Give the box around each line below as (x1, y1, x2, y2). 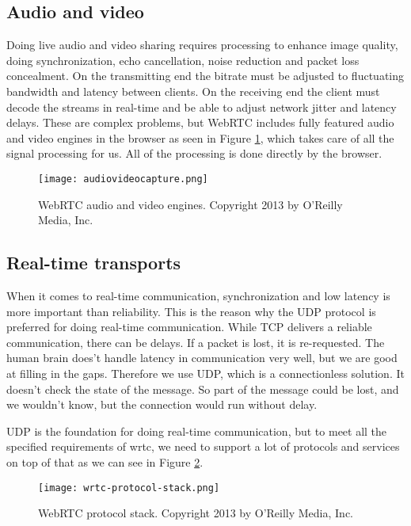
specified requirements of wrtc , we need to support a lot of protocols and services (6, 438, 400, 455)
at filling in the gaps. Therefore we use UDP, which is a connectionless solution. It (6, 364, 405, 381)
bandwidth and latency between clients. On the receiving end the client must (6, 82, 380, 99)
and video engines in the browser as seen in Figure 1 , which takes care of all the (6, 129, 394, 146)
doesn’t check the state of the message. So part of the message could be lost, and (6, 380, 399, 397)
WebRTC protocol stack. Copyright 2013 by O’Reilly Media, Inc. (38, 505, 354, 521)
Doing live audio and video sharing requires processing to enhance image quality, (6, 36, 398, 53)
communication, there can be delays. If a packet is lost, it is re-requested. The (6, 334, 385, 350)
